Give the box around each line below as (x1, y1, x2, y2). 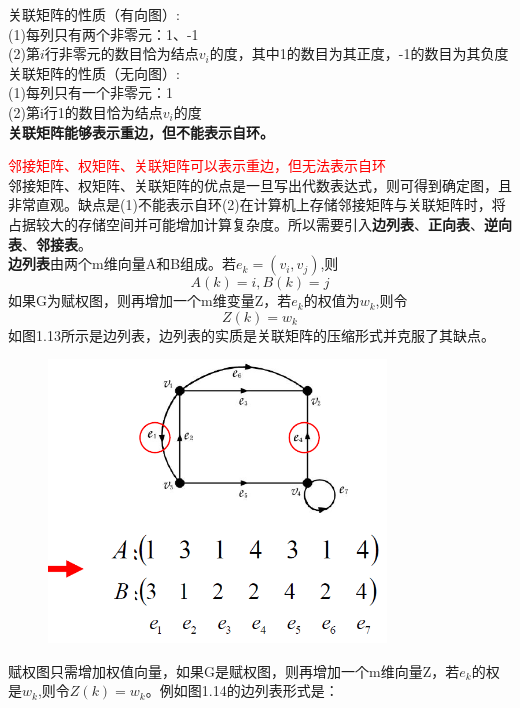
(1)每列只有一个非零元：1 (8, 82, 173, 103)
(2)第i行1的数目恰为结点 (8, 101, 163, 122)
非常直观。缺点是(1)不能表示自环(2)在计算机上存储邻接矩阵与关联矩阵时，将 (8, 194, 506, 215)
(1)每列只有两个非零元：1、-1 (8, 23, 199, 44)
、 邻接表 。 (22, 233, 92, 254)
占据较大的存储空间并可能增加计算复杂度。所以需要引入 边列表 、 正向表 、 (8, 213, 484, 234)
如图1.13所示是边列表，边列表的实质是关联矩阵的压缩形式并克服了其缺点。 (8, 324, 495, 345)
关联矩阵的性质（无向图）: (8, 62, 180, 83)
